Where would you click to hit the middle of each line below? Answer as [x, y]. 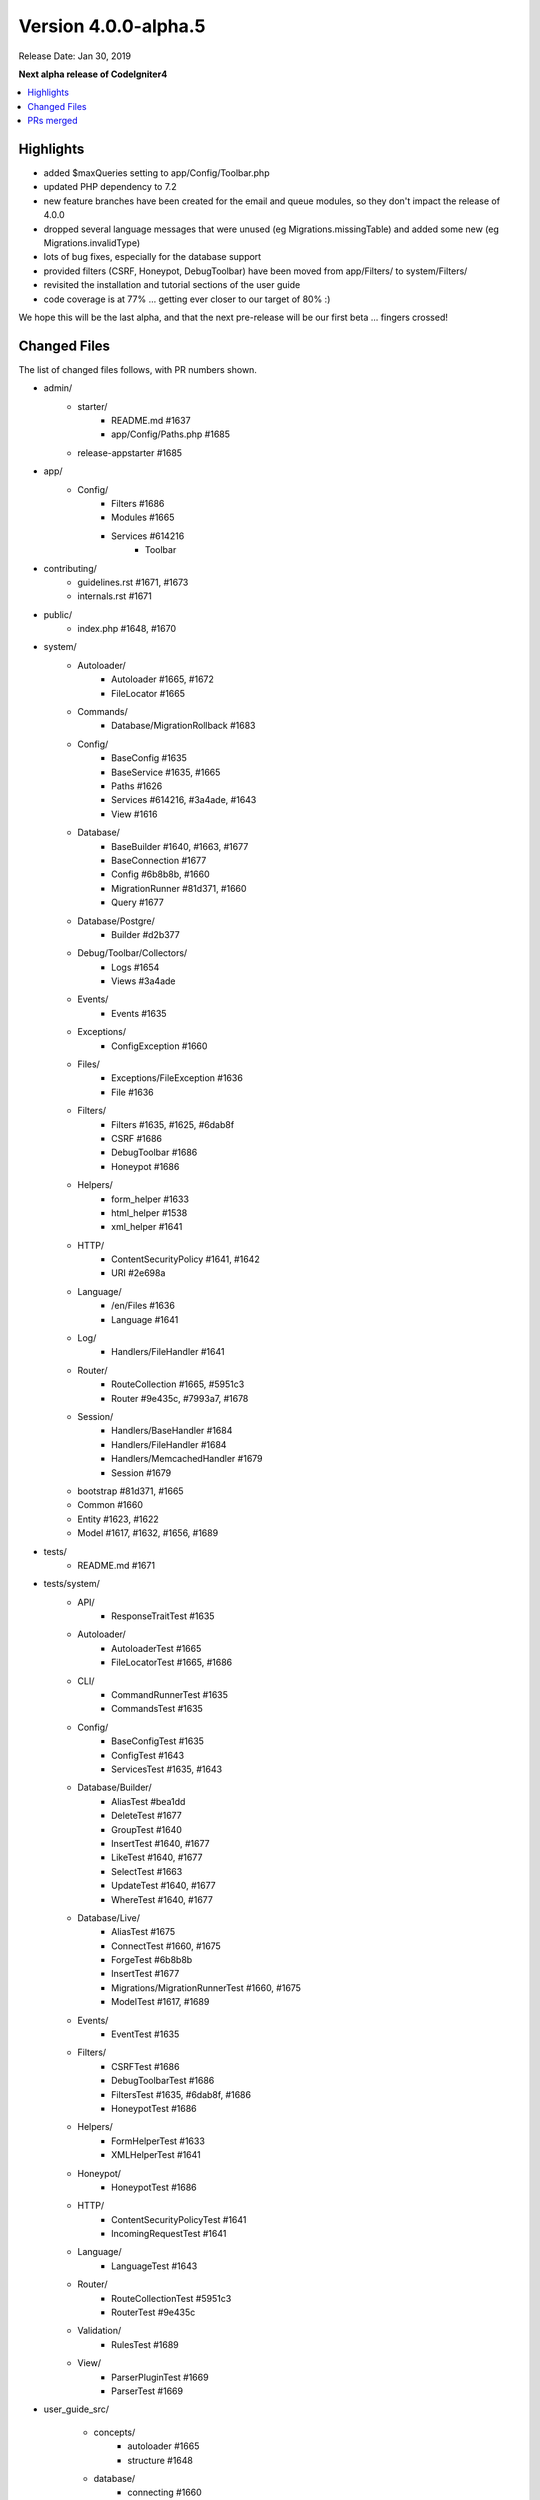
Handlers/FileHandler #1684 [169, 1444]
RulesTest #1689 [145, 2344]
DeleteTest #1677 [146, 1816]
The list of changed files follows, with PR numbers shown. [137, 369]
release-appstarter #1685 [130, 452]
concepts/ [114, 2432]
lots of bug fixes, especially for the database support [152, 257]
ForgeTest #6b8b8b [152, 1960]
